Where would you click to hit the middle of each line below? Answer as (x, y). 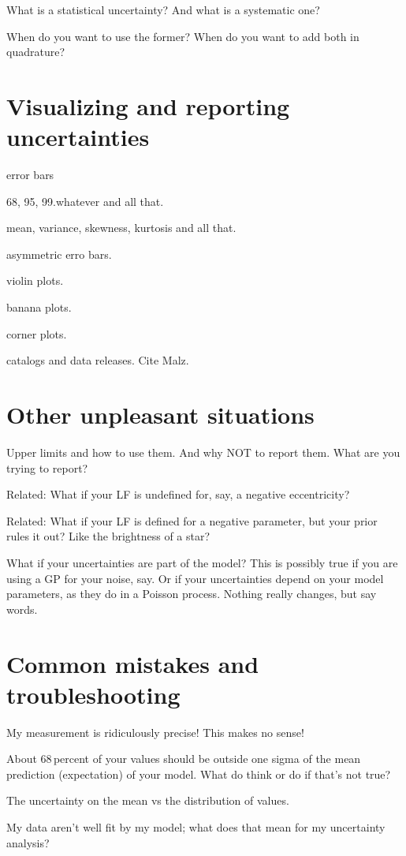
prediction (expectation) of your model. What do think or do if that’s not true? (199, 774)
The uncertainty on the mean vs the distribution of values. (148, 800)
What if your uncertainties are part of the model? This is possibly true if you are (202, 562)
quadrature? (35, 52)
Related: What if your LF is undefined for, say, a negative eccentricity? (178, 494)
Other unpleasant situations (160, 415)
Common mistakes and (133, 663)
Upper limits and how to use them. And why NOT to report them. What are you (203, 452)
